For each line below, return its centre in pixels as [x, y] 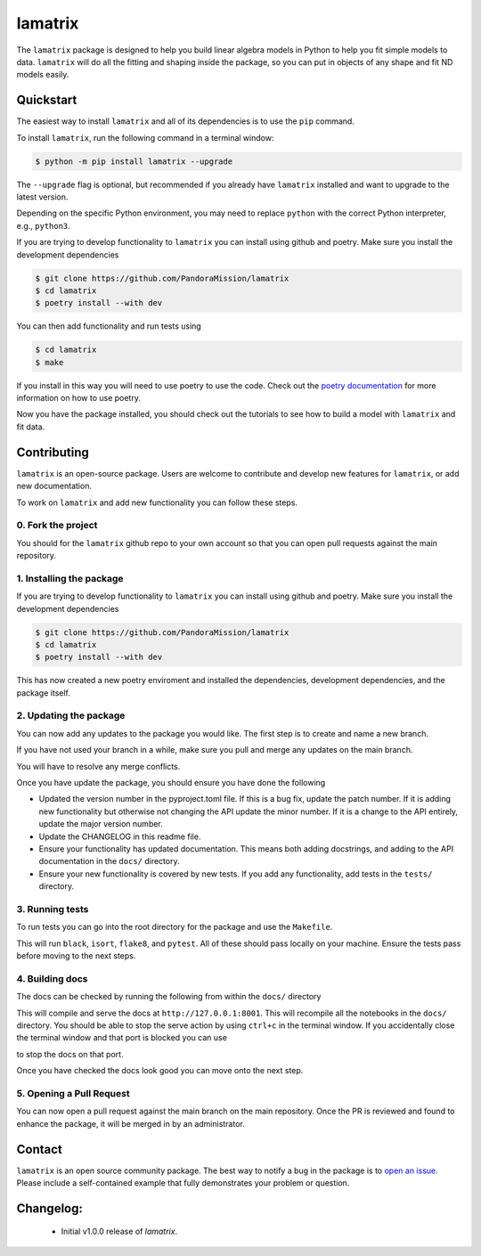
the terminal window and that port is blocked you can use [122, 1038]
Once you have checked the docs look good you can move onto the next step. [160, 1071]
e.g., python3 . [43, 225]
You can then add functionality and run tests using [109, 326]
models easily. [43, 75]
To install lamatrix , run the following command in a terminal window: [145, 137]
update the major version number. [101, 824]
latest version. [42, 197]
